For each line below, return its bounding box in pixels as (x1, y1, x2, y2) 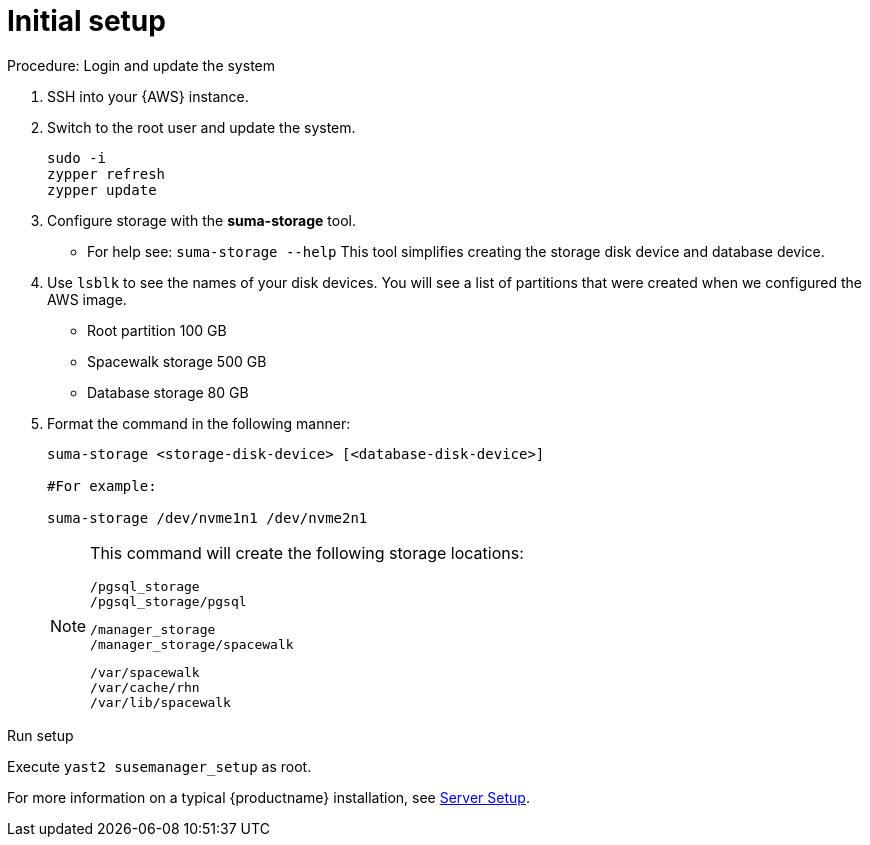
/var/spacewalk (90, 664, 200, 680)
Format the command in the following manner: (47, 414, 351, 432)
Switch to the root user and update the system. (47, 118, 356, 136)
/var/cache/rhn (90, 679, 200, 695)
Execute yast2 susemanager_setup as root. (7, 757, 312, 775)
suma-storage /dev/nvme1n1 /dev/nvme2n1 (47, 509, 368, 526)
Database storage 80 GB (87, 383, 249, 401)
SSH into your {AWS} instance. (47, 87, 249, 105)
